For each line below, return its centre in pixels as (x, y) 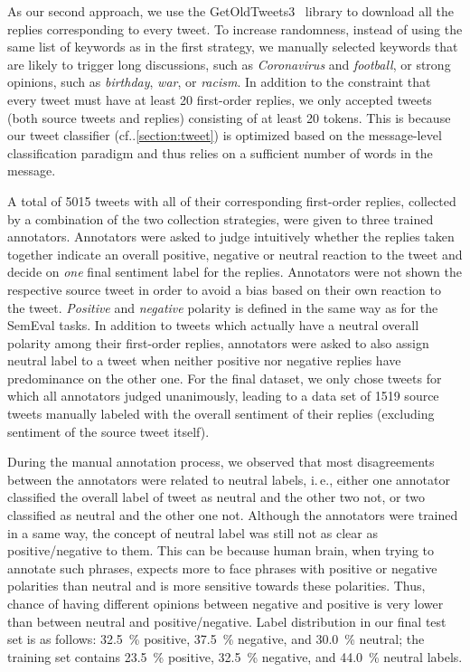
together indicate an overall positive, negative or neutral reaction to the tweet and (235, 254)
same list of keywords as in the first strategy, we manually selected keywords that (233, 47)
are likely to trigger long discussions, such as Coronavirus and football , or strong (229, 64)
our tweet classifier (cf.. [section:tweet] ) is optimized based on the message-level (225, 135)
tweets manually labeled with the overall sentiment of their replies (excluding (221, 414)
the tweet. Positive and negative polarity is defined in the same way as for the (223, 307)
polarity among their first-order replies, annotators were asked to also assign (218, 342)
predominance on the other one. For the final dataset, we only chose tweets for (225, 378)
